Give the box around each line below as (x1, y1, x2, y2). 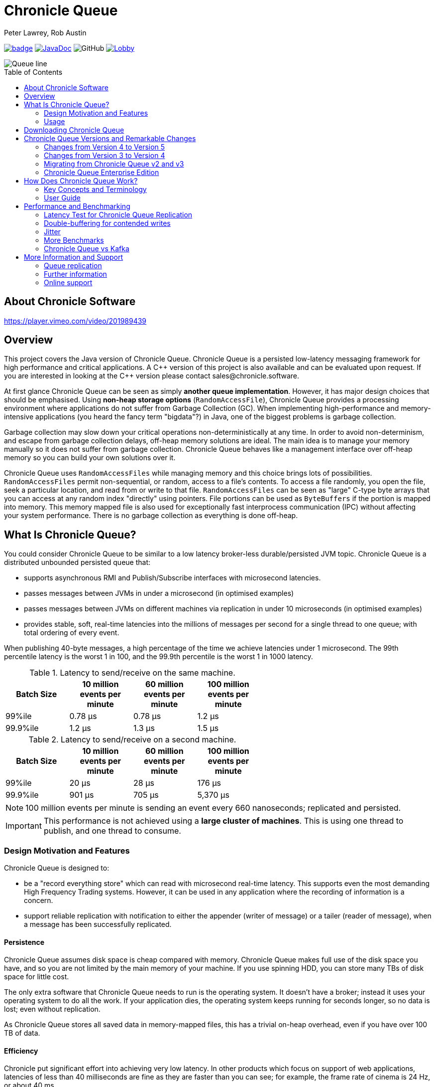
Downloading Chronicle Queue (24, 125, 124, 134)
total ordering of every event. (24, 628, 119, 637)
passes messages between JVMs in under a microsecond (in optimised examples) (24, 589, 294, 598)
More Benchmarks (44, 235, 104, 244)
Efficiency (4, 1046, 38, 1055)
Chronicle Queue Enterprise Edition (44, 168, 159, 177)
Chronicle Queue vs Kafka (44, 244, 129, 253)
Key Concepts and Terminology (44, 184, 147, 193)
